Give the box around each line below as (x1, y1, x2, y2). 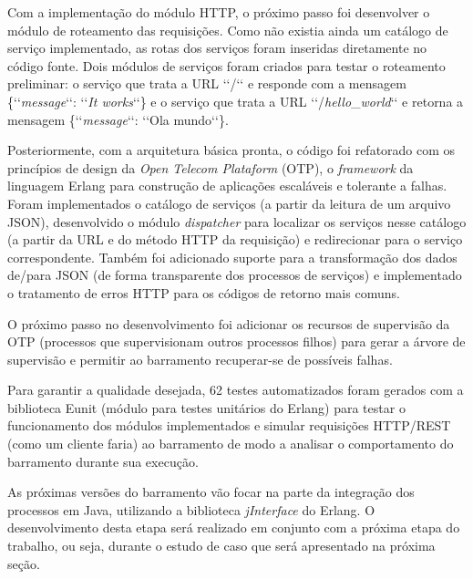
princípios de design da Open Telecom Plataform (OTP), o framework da (7, 158, 414, 177)
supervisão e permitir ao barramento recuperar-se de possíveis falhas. (7, 349, 393, 368)
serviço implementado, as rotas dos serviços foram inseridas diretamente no (7, 38, 427, 57)
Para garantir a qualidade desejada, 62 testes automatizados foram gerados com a (7, 380, 464, 399)
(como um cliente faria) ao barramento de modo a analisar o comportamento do (7, 434, 454, 453)
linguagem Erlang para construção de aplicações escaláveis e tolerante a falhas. (7, 176, 447, 195)
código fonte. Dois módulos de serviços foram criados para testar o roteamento (7, 56, 446, 75)
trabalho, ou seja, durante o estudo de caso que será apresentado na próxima (7, 536, 436, 555)
